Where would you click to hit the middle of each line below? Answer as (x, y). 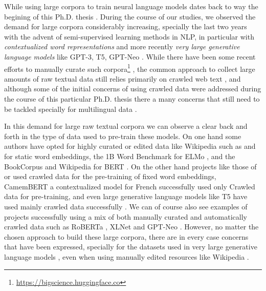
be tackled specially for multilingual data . (71, 109)
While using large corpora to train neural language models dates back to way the (131, 6)
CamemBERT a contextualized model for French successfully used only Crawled (130, 186)
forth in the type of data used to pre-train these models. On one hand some (123, 136)
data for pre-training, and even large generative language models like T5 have (126, 196)
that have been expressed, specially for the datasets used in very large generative (131, 247)
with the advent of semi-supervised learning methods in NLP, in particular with (129, 36)
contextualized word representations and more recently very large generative (122, 46)
